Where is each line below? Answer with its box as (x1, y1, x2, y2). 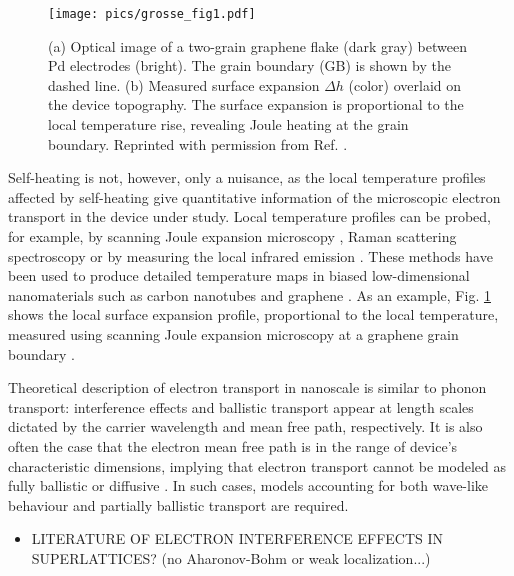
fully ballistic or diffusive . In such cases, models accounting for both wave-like (8, 475, 489, 496)
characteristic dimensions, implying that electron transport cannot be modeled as (8, 455, 506, 476)
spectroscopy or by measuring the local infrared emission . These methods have (8, 245, 493, 266)
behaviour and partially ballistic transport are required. (8, 494, 349, 515)
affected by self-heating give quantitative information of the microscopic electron (8, 186, 501, 207)
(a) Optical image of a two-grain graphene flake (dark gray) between (48, 35, 467, 56)
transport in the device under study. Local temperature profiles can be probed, (8, 206, 491, 227)
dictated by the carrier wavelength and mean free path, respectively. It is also (8, 416, 483, 437)
